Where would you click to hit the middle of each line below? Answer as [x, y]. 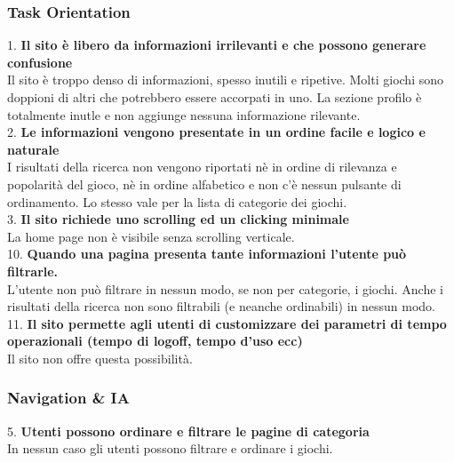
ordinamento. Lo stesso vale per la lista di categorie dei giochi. [177, 201]
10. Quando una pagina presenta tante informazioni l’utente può [207, 254]
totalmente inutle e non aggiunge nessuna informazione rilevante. [184, 114]
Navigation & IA [68, 398]
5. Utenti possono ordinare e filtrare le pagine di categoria [188, 431]
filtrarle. [33, 271]
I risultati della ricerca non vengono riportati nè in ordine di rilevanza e [202, 167]
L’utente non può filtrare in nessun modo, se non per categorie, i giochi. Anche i [225, 288]
